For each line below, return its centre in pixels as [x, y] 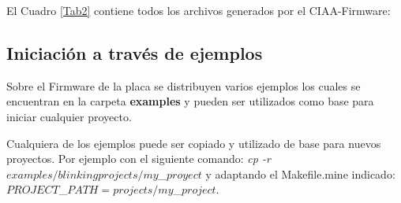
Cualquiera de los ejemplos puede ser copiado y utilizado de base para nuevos [194, 143]
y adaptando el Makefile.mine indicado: [300, 173]
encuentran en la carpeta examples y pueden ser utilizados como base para [190, 101]
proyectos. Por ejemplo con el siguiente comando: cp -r [139, 159]
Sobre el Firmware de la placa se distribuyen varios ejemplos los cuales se [184, 85]
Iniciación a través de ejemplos [135, 52]
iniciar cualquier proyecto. [69, 116]
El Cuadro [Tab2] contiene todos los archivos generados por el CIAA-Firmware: [199, 10]
